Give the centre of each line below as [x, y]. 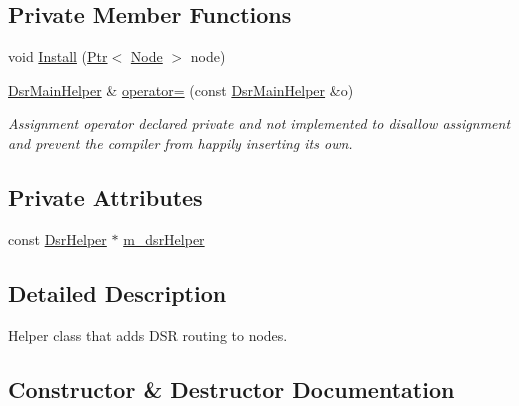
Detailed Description [117, 292]
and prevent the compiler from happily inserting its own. [180, 142]
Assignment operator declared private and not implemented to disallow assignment [259, 123]
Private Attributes [105, 196]
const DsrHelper [57, 238]
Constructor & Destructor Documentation [231, 388]
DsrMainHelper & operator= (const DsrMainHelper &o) [181, 89]
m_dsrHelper [164, 238]
